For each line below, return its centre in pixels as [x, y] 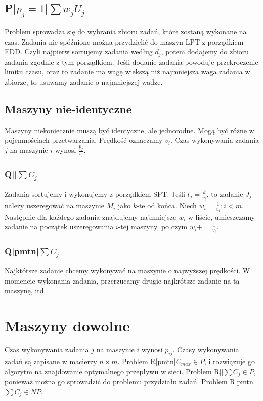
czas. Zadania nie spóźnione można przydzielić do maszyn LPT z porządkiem [124, 41]
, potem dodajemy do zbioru [205, 51]
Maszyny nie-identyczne [68, 109]
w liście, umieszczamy [222, 216]
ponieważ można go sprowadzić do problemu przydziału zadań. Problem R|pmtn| [130, 381]
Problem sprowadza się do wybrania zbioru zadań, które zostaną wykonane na [126, 31]
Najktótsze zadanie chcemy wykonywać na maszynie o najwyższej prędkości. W [127, 271]
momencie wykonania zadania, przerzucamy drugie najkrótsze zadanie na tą [122, 280]
